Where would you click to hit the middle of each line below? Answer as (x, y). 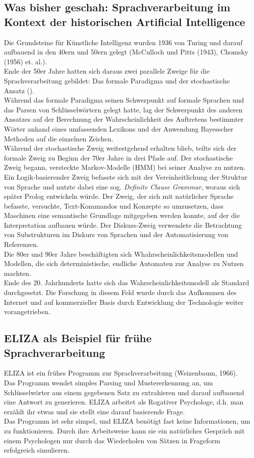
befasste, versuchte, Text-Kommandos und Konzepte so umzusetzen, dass (114, 205)
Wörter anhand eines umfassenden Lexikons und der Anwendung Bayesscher (119, 128)
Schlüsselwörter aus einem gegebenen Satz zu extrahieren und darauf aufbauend (124, 392)
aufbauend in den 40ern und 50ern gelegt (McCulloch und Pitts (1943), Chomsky (126, 52)
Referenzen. (21, 244)
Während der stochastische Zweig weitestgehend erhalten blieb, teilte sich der (120, 148)
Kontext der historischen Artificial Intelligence (125, 21)
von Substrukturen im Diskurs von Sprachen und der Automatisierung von (116, 234)
